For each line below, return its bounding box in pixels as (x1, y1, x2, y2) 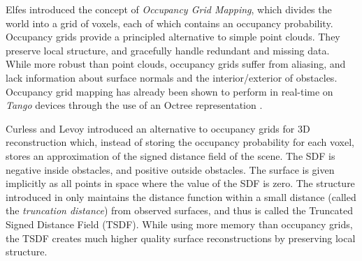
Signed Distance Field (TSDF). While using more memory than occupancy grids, (6, 216, 353, 231)
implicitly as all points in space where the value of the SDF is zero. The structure (6, 176, 355, 191)
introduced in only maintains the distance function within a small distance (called (6, 189, 356, 204)
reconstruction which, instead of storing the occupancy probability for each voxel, (6, 135, 355, 149)
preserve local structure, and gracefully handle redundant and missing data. (6, 43, 330, 57)
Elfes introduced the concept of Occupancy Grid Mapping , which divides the (6, 2, 332, 16)
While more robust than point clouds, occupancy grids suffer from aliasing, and (6, 57, 346, 71)
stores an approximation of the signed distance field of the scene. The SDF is (6, 148, 335, 163)
